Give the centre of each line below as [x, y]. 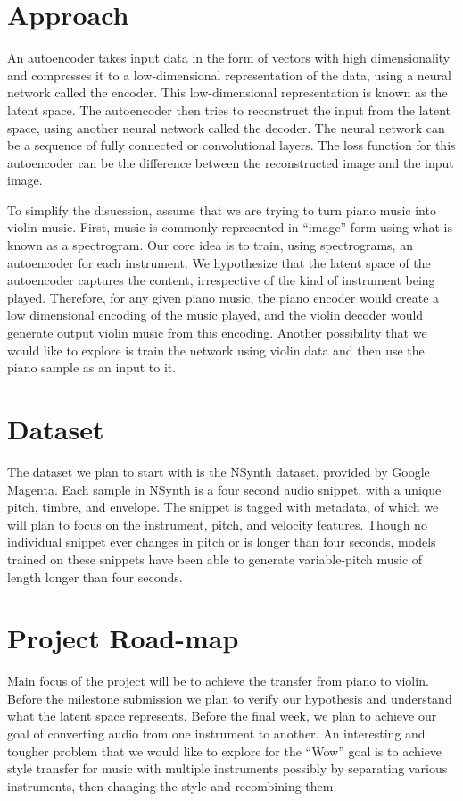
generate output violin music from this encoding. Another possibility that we [217, 333]
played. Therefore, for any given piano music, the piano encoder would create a [223, 297]
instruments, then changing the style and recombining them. [172, 785]
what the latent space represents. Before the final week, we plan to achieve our [222, 716]
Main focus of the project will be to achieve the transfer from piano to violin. [218, 681]
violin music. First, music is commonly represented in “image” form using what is [230, 227]
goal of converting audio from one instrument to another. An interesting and [216, 733]
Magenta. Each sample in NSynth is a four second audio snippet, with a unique [224, 489]
